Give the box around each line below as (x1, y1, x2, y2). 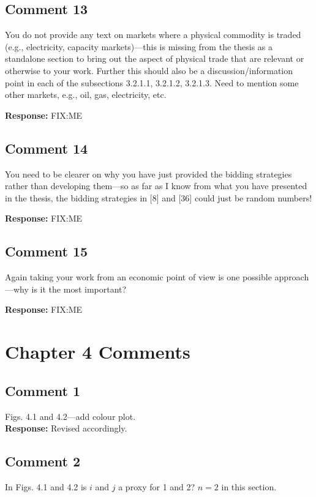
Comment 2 (5, 452, 81, 471)
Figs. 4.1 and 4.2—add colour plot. (5, 409, 136, 422)
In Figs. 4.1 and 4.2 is (5, 480, 87, 493)
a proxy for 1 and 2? (118, 480, 195, 493)
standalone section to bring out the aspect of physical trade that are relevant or (5, 52, 304, 65)
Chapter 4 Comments (5, 339, 190, 364)
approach (274, 271, 309, 283)
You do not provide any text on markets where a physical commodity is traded (5, 28, 301, 41)
